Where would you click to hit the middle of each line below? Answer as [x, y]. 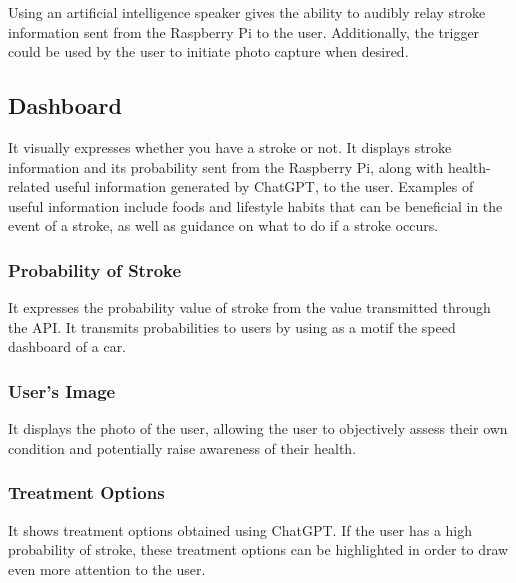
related [29, 186]
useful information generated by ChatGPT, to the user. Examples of [264, 186]
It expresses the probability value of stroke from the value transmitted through [249, 307]
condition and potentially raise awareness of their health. [182, 447]
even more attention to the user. [107, 568]
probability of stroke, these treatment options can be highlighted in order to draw [258, 549]
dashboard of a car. [67, 346]
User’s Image [62, 390]
